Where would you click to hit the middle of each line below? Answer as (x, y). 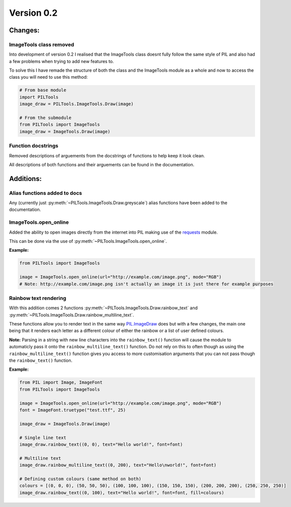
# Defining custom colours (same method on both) (80, 479)
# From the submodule (45, 118)
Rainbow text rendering (38, 298)
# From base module (43, 90)
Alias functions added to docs (45, 193)
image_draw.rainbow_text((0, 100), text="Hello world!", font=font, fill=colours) (122, 492)
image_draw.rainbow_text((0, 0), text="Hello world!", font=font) (101, 444)
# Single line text (43, 437)
